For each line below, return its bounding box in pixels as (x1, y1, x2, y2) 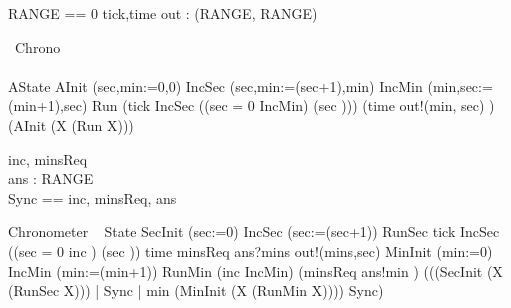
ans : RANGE (8, 168, 94, 189)
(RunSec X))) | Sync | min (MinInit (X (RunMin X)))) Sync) (8, 280, 384, 301)
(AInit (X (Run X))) (8, 114, 134, 135)
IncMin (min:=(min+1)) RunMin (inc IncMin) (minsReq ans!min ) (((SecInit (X (8, 260, 503, 281)
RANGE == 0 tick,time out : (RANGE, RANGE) (8, 3, 318, 23)
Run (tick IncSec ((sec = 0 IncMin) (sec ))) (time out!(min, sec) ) (92, 95, 495, 116)
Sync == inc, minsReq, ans (8, 187, 177, 208)
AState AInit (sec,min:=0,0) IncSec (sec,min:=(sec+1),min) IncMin (8, 75, 423, 96)
